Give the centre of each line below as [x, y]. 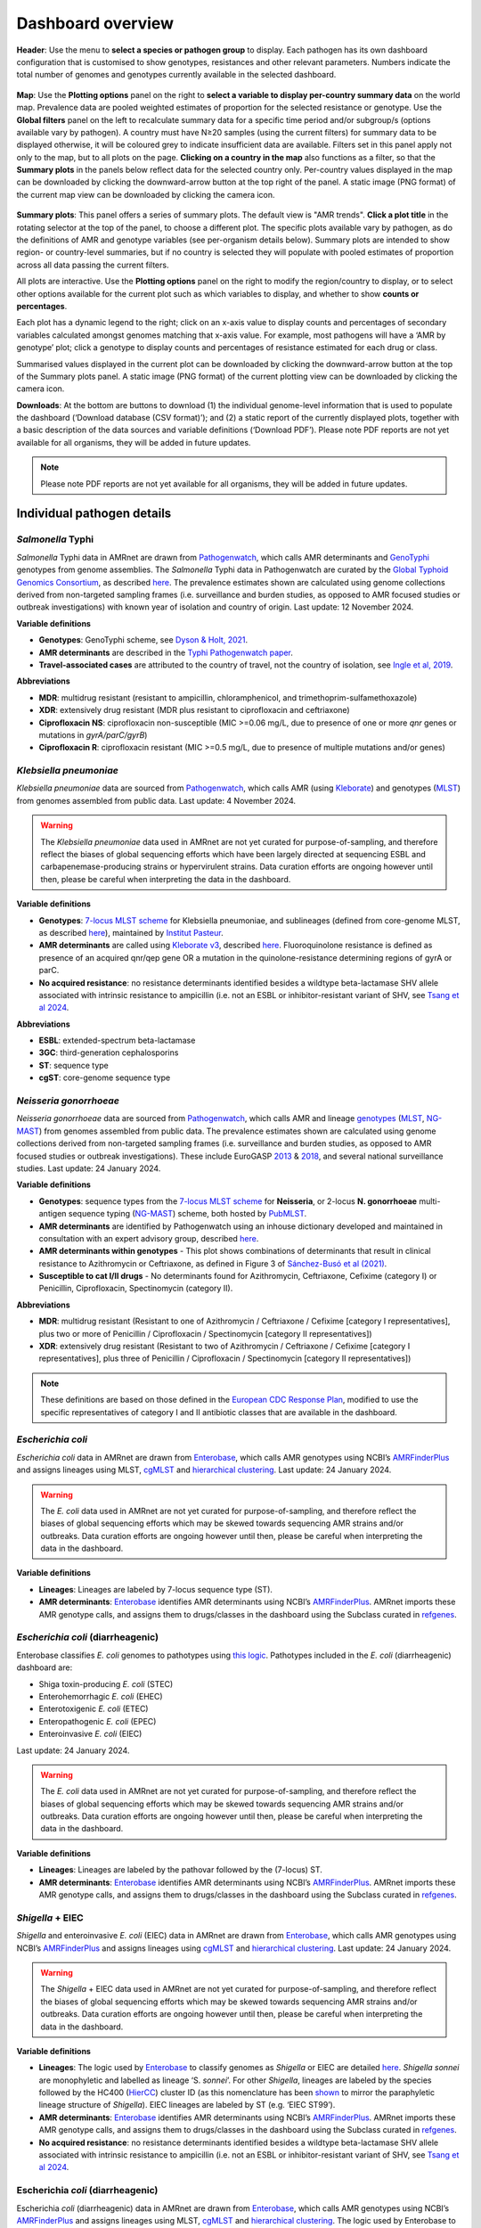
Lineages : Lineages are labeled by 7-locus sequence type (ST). [156, 1589]
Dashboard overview [95, 23]
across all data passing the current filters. [93, 265]
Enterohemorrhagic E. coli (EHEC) [101, 1696]
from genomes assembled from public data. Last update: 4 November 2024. [156, 800]
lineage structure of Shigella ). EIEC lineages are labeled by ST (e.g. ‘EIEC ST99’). [187, 2105]
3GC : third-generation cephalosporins [109, 1053]
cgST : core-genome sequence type [105, 1077]
